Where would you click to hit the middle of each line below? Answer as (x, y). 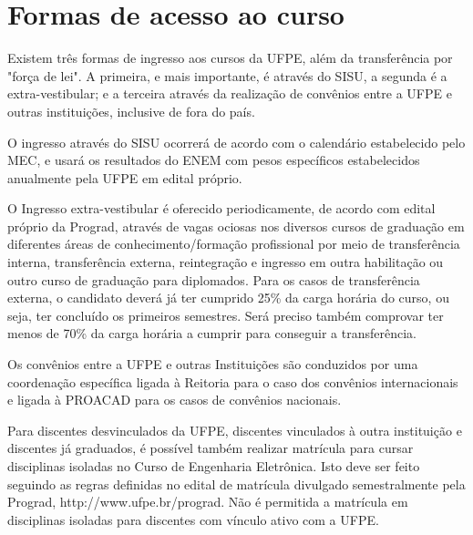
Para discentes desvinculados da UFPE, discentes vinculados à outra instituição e (235, 430)
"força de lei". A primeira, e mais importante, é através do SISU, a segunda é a (227, 75)
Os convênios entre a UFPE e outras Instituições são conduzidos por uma (213, 364)
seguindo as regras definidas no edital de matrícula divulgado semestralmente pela (236, 484)
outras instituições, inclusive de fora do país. (131, 111)
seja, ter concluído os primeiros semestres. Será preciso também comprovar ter (226, 315)
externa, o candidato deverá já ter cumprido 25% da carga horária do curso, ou (228, 298)
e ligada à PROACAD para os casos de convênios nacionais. (175, 400)
